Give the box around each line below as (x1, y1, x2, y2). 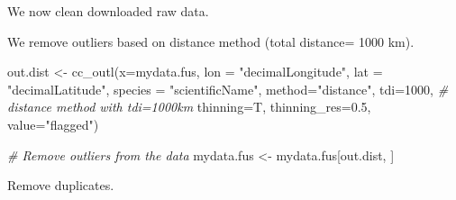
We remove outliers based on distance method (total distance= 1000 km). (7, 32, 415, 50)
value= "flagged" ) (7, 114, 99, 133)
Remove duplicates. (7, 176, 114, 195)
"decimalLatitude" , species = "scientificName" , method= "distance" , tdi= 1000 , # (7, 79, 449, 98)
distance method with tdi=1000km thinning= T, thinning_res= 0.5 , (7, 97, 371, 116)
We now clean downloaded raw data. (7, 2, 209, 20)
